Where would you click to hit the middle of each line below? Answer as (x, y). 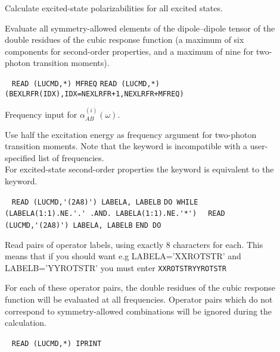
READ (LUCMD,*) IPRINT (57, 343)
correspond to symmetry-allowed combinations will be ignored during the (139, 311)
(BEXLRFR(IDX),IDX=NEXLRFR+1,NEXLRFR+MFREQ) (94, 94)
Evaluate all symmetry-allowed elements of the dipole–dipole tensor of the (140, 28)
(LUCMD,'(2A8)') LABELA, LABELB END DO (83, 225)
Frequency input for (41, 114)
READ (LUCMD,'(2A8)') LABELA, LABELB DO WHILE (105, 202)
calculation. (26, 323)
